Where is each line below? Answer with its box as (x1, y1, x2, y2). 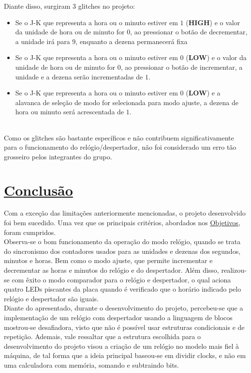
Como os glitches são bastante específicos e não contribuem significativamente (4, 132, 234, 142)
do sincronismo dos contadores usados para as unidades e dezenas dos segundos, (4, 246, 241, 256)
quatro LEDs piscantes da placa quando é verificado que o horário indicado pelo (4, 284, 241, 294)
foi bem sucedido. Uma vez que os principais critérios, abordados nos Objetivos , (4, 218, 240, 228)
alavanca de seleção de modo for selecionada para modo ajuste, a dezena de (15, 97, 238, 107)
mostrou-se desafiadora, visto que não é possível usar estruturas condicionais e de (4, 322, 245, 332)
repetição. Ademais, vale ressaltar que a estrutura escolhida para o (4, 331, 201, 342)
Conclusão (4, 180, 73, 200)
